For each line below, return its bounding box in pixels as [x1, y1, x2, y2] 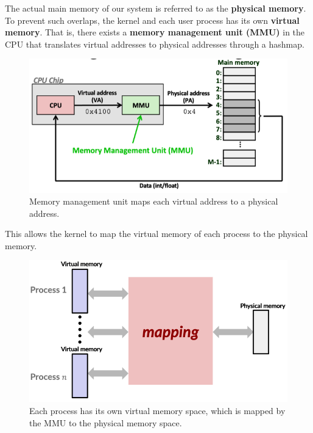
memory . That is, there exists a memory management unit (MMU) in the [5, 26, 305, 38]
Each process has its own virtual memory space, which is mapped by [29, 404, 286, 417]
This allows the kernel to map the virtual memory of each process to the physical [5, 227, 308, 240]
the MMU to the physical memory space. [29, 416, 182, 429]
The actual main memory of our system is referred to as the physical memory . [5, 2, 306, 14]
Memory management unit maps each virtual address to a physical [29, 195, 278, 208]
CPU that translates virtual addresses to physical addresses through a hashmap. [5, 37, 304, 50]
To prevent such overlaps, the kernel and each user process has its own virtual [5, 13, 300, 26]
